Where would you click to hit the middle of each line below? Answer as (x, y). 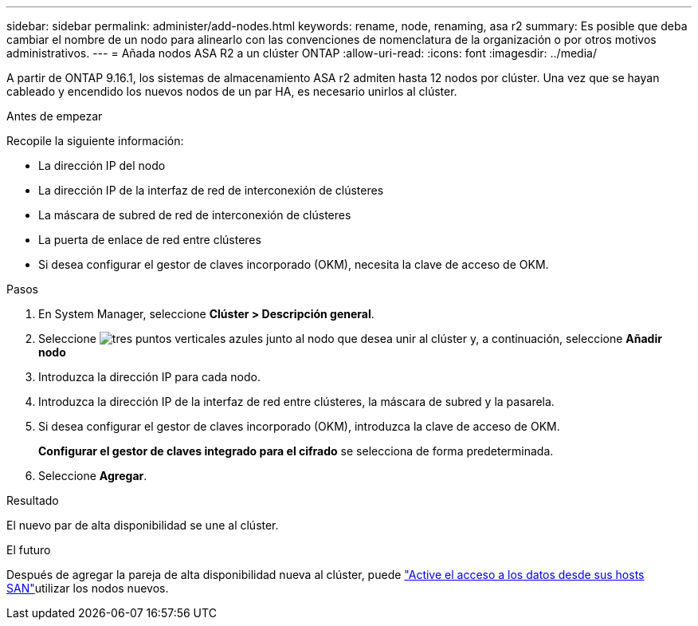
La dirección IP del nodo (102, 165)
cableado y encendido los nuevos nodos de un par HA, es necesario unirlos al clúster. (232, 91)
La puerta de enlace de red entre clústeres (150, 240)
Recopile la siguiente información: (95, 141)
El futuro (29, 550)
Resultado (33, 500)
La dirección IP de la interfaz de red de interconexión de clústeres (211, 190)
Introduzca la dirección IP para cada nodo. (150, 377)
